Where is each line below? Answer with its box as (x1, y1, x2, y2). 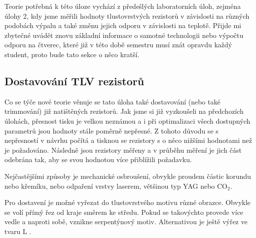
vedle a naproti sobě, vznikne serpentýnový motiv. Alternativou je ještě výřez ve (4, 216, 248, 227)
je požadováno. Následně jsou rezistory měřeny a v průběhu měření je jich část (4, 144, 242, 155)
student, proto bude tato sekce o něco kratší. (4, 49, 140, 59)
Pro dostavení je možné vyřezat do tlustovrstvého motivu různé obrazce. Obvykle (4, 197, 251, 207)
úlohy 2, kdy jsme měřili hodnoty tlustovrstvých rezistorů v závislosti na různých (4, 10, 250, 21)
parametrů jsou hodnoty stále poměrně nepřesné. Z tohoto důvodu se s (4, 125, 219, 136)
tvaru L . (4, 226, 32, 236)
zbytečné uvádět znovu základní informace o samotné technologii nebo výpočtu (4, 30, 244, 40)
